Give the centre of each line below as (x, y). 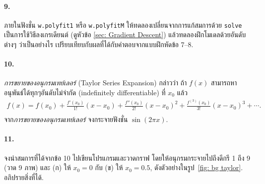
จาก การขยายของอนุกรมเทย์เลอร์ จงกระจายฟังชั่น (66, 119)
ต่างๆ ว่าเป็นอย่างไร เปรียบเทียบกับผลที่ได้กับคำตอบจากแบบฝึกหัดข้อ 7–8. (99, 44)
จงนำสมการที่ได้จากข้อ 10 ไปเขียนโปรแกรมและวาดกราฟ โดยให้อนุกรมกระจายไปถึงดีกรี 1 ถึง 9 (127, 157)
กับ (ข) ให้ (109, 167)
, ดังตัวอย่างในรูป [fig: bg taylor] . (197, 167)
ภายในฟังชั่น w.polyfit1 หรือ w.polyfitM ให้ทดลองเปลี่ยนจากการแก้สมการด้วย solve (123, 25)
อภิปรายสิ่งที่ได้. (24, 177)
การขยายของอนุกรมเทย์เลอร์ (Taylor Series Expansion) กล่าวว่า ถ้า (96, 83)
